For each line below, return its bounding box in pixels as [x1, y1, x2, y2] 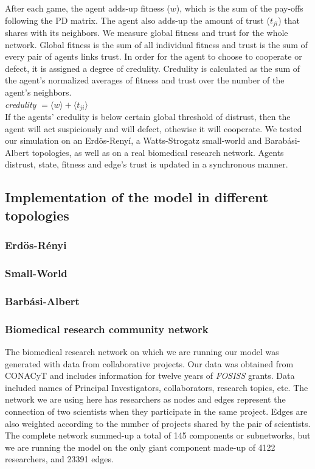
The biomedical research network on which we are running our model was [5, 345, 279, 358]
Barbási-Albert [5, 293, 80, 308]
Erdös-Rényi [5, 238, 67, 253]
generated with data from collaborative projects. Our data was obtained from [5, 357, 294, 370]
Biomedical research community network [5, 321, 209, 336]
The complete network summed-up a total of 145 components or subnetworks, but [5, 429, 311, 442]
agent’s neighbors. [5, 86, 72, 99]
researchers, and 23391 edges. [5, 453, 114, 465]
